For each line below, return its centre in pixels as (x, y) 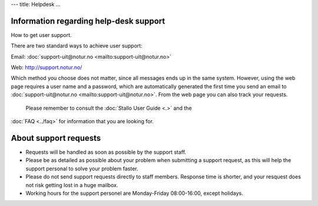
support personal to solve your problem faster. (82, 168)
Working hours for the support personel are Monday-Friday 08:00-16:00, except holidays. (135, 193)
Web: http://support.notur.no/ (47, 67)
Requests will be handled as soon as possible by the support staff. (106, 152)
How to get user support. (41, 35)
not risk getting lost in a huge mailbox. (72, 185)
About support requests (56, 138)
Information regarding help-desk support (88, 21)
